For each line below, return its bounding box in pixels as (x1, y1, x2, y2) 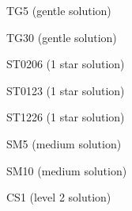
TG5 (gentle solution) (6, 2, 111, 18)
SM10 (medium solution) (6, 162, 127, 178)
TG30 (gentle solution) (6, 29, 117, 45)
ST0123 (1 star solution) (6, 82, 125, 98)
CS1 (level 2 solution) (6, 189, 111, 205)
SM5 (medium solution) (6, 135, 122, 152)
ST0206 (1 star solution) (6, 56, 125, 72)
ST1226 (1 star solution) (6, 109, 125, 125)
